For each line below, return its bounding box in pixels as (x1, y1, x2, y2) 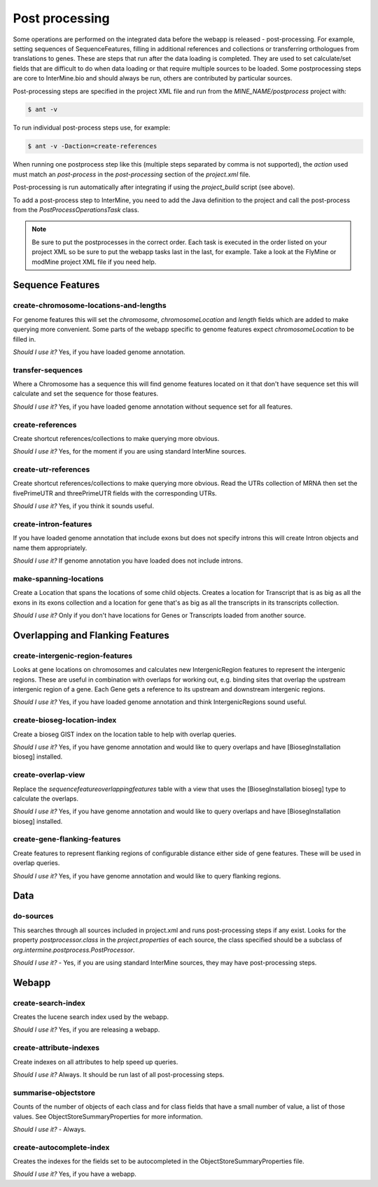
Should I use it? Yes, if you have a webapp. (13, 1170, 136, 1179)
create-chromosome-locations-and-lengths (13, 301, 167, 311)
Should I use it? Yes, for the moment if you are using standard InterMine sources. (13, 447, 246, 456)
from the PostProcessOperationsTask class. (13, 206, 139, 213)
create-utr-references (13, 465, 90, 475)
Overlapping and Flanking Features (13, 629, 169, 641)
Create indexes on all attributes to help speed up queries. (13, 1058, 178, 1066)
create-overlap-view (13, 770, 85, 780)
